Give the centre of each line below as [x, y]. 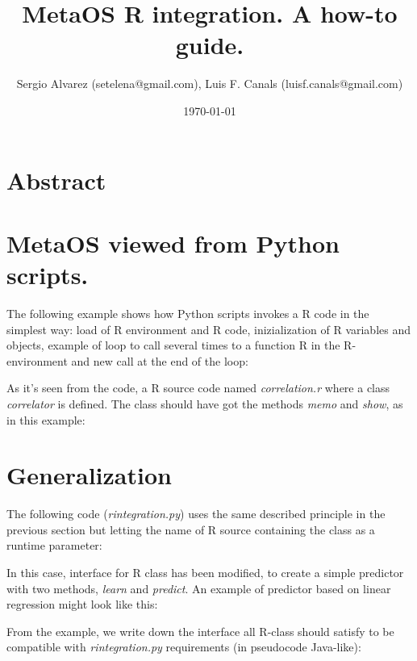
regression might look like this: [82, 604]
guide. [210, 45]
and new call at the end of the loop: [160, 360]
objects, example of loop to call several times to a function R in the [173, 345]
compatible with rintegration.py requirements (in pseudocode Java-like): [184, 647]
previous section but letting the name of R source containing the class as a [191, 529]
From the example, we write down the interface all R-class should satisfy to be [200, 631]
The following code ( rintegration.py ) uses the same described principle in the [196, 514]
